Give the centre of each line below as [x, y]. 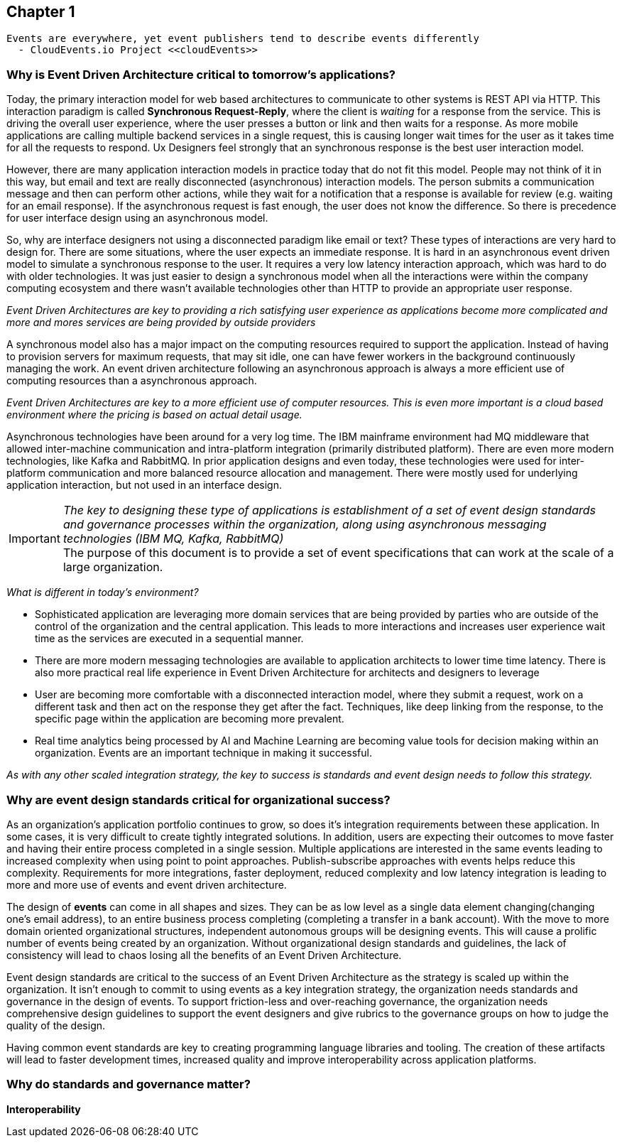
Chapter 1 [41, 12]
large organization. [113, 567]
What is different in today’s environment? [103, 592]
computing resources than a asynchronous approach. [132, 381]
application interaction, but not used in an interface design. [144, 485]
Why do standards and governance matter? [129, 1084]
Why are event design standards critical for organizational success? [198, 800]
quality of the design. [56, 1025]
